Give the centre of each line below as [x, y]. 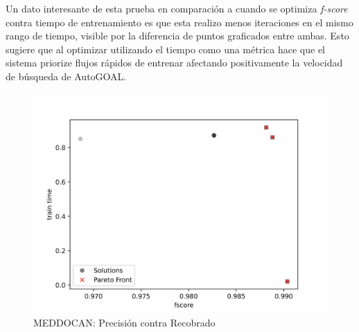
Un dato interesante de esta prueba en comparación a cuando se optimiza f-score [177, 8]
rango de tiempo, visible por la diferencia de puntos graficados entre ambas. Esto [177, 36]
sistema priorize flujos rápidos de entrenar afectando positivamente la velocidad [174, 63]
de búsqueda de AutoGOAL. [66, 76]
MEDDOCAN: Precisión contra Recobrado [124, 323]
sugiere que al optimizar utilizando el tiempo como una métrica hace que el [165, 49]
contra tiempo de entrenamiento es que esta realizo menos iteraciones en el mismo [179, 22]
